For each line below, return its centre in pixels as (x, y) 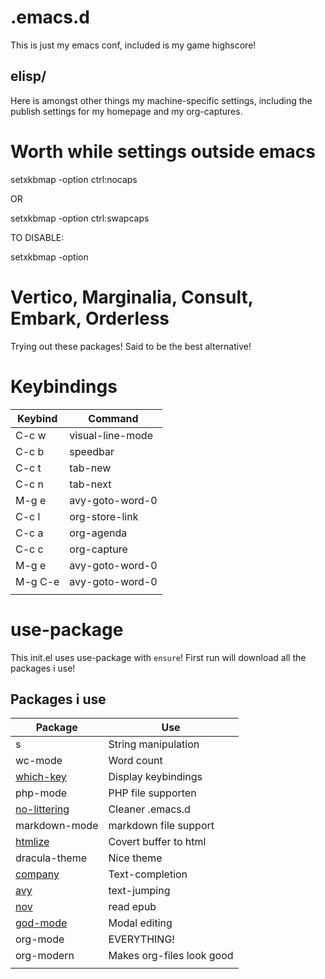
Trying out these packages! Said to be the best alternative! (131, 346)
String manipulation (154, 744)
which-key (41, 777)
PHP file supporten (152, 793)
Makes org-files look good (171, 956)
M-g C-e (37, 581)
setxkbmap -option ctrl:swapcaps (80, 218)
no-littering (42, 809)
